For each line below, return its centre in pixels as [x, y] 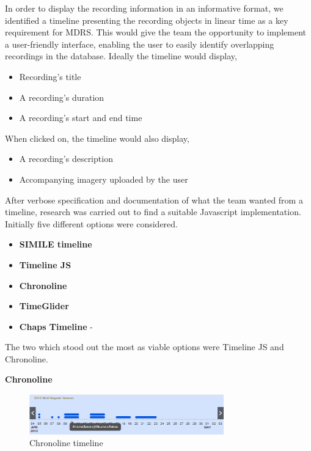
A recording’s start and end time [81, 118]
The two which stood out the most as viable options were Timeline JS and [145, 347]
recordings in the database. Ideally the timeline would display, [121, 56]
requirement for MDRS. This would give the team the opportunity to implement [155, 32]
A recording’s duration [62, 97]
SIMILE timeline [56, 244]
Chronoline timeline [66, 443]
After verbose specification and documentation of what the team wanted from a [154, 200]
